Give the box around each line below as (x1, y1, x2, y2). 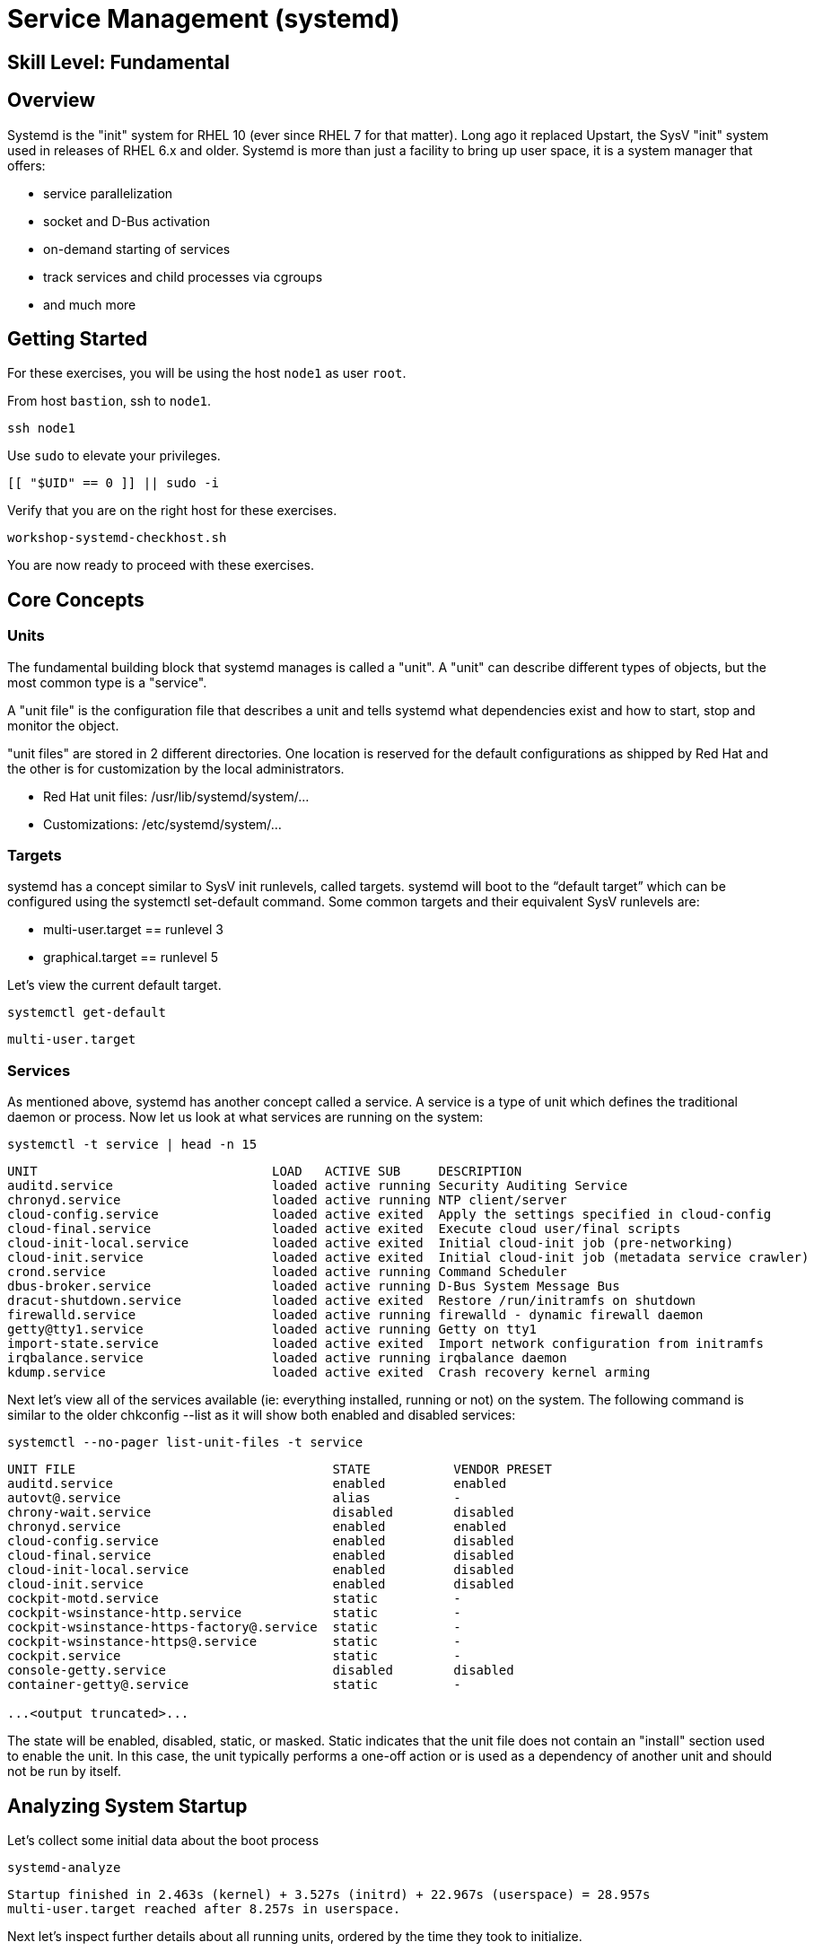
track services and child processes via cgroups (43, 268, 323, 284)
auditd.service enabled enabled (7, 1476, 507, 1492)
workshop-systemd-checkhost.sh (7, 530, 227, 546)
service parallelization (43, 185, 173, 201)
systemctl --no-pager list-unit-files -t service (7, 1435, 363, 1450)
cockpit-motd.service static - (7, 1591, 461, 1606)
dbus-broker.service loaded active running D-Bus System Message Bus (7, 1279, 620, 1294)
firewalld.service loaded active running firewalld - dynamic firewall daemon (7, 1308, 704, 1323)
